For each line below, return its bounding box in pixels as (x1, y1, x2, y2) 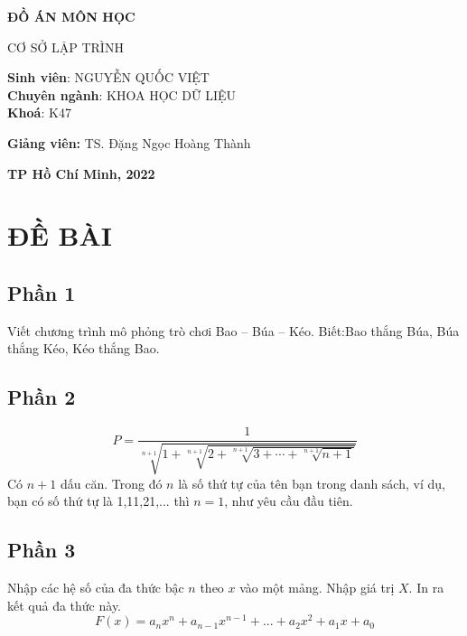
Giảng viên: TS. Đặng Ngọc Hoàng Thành (7, 133, 251, 152)
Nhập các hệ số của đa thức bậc (7, 577, 184, 596)
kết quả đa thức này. (7, 595, 122, 614)
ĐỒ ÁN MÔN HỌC (7, 7, 135, 25)
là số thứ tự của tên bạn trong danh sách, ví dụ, (178, 473, 445, 492)
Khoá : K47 (7, 103, 71, 122)
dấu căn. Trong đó (60, 473, 163, 492)
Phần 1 (7, 278, 76, 306)
